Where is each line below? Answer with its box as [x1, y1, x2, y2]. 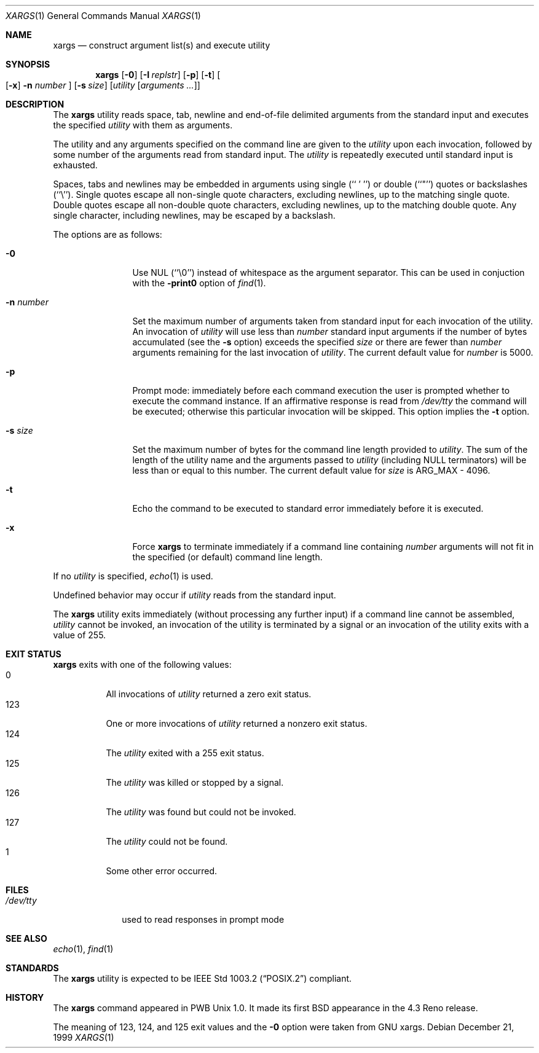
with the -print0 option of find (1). [132, 278, 266, 288]
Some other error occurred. [106, 866, 218, 876]
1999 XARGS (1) [53, 1032, 114, 1043]
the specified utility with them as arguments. [53, 120, 233, 130]
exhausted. [53, 160, 98, 170]
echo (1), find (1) [53, 944, 114, 954]
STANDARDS [6, 963, 59, 973]
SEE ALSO [6, 933, 47, 944]
